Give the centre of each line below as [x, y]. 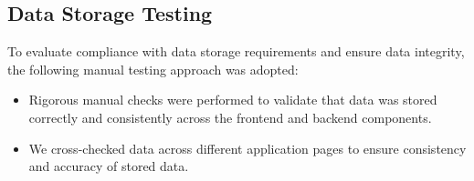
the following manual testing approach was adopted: [153, 69]
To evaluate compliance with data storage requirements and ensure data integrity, [236, 51]
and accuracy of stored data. [109, 166]
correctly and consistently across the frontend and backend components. [230, 117]
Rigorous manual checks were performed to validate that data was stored [233, 100]
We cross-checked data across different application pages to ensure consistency [248, 148]
